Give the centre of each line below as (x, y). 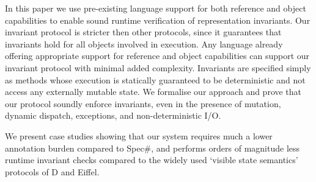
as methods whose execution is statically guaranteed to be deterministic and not (155, 79)
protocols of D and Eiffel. (52, 171)
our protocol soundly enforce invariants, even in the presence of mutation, (143, 103)
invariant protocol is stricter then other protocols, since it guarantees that (143, 32)
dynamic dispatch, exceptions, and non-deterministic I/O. (113, 115)
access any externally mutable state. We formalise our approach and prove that (153, 92)
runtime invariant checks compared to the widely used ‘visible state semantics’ (152, 160)
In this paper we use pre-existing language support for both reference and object (156, 8)
